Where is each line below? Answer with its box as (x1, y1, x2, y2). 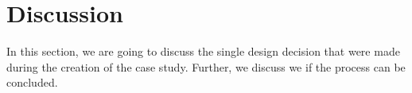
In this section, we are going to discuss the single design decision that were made (6, 43, 400, 60)
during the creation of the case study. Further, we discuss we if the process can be (6, 58, 406, 75)
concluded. (6, 74, 58, 91)
